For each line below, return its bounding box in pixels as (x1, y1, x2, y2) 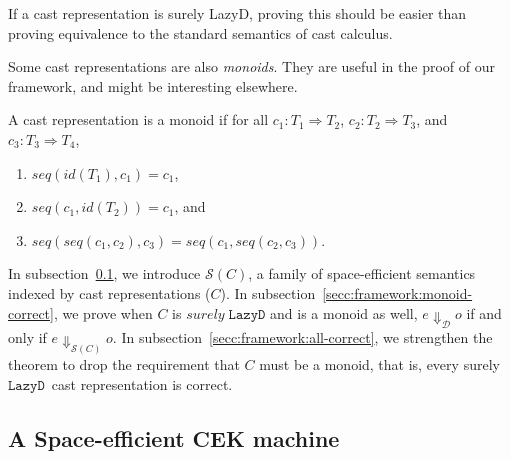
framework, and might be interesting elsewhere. (8, 75, 298, 96)
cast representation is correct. (51, 373, 233, 394)
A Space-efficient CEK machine (8, 422, 340, 453)
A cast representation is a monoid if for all (8, 109, 269, 130)
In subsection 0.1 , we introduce (8, 263, 201, 284)
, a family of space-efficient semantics (248, 263, 476, 284)
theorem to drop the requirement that (8, 354, 240, 375)
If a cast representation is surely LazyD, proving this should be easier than (8, 3, 467, 23)
